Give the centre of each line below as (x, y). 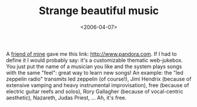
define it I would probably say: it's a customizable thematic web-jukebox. (95, 60)
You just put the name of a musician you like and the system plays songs (94, 66)
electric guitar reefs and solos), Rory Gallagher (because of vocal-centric (95, 91)
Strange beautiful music (99, 11)
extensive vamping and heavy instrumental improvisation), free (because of (98, 85)
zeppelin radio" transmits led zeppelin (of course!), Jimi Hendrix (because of (99, 79)
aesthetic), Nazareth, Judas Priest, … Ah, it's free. (66, 98)
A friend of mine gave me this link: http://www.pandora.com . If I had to (91, 53)
